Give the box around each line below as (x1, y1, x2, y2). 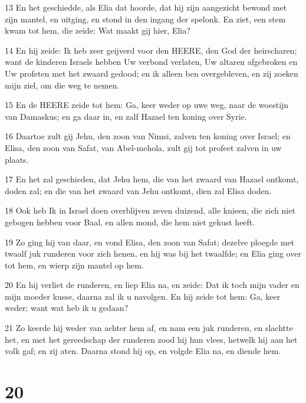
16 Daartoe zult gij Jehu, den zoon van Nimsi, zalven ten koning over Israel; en (5, 130, 291, 142)
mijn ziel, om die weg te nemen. (5, 78, 120, 91)
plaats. (5, 153, 29, 165)
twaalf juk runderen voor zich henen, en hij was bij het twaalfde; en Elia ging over (5, 247, 301, 260)
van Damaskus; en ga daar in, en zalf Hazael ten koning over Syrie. (5, 110, 247, 122)
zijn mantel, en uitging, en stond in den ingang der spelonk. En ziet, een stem (5, 12, 286, 25)
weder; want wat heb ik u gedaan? (5, 302, 129, 314)
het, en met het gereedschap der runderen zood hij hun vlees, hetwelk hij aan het (5, 333, 298, 345)
